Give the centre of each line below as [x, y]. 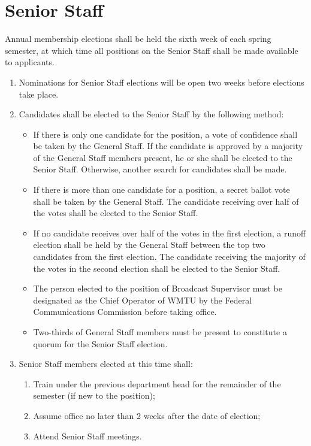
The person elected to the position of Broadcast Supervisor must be [158, 288]
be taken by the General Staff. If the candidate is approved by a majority [168, 146]
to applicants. [30, 62]
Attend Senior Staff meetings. [87, 436]
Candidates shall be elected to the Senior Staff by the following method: [151, 114]
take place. [39, 94]
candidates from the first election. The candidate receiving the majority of [169, 257]
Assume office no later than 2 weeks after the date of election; [147, 415]
